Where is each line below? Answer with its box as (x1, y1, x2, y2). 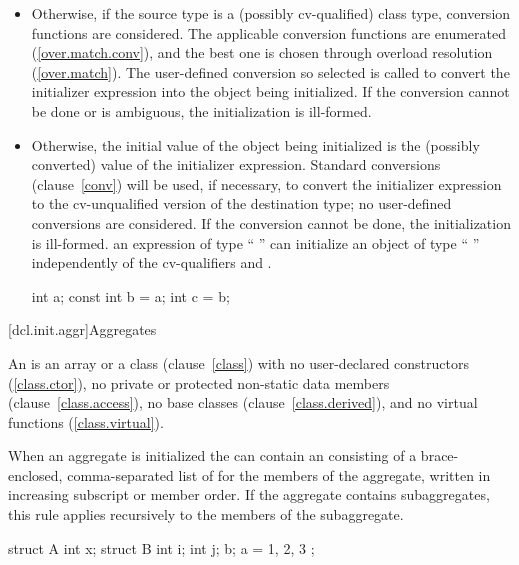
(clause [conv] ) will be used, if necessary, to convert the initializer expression (31, 173, 502, 194)
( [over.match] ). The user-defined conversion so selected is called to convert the (31, 61, 510, 82)
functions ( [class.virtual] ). (8, 411, 164, 432)
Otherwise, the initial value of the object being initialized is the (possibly (31, 134, 480, 155)
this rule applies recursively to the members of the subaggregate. (8, 504, 404, 525)
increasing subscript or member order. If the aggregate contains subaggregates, (8, 484, 490, 505)
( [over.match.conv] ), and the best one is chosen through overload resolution (31, 42, 493, 63)
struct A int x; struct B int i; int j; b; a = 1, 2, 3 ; (8, 537, 315, 558)
